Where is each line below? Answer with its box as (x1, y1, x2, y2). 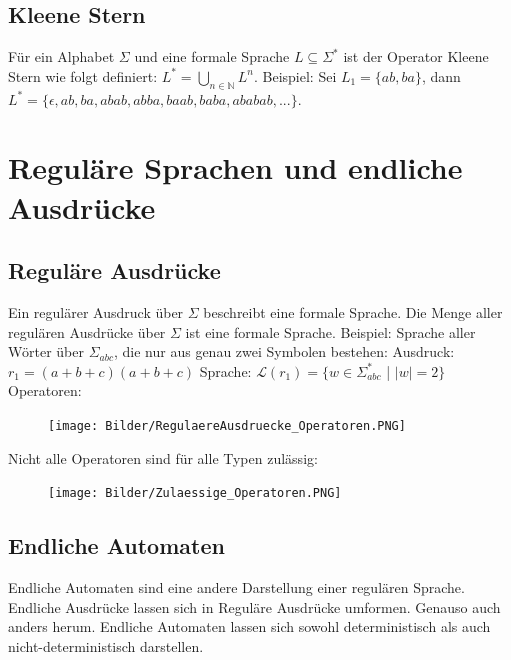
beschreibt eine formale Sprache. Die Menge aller (203, 301, 503, 322)
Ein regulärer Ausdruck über (8, 301, 184, 322)
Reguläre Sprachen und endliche (8, 147, 463, 188)
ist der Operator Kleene (343, 46, 489, 67)
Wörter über (8, 341, 84, 362)
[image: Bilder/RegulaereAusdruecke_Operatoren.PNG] (48, 418, 406, 433)
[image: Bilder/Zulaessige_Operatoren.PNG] (48, 486, 342, 501)
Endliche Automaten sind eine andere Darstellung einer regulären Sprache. (8, 577, 465, 598)
